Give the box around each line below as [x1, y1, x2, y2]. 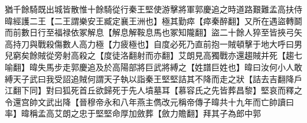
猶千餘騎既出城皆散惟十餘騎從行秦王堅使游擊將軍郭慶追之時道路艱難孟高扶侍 [5, 3, 302, 15]
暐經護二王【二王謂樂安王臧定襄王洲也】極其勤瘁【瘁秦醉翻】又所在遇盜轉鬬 [5, 14, 302, 27]
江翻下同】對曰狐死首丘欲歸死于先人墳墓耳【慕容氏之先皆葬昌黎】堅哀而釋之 [5, 84, 302, 96]
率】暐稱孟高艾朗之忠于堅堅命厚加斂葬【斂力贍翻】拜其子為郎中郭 [5, 107, 261, 119]
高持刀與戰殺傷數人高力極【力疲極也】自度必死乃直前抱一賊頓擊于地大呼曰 [5, 37, 294, 50]
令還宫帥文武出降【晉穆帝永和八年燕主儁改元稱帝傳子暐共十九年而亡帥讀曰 [5, 95, 294, 108]
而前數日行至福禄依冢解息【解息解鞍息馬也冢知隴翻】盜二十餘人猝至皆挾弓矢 [5, 26, 302, 38]
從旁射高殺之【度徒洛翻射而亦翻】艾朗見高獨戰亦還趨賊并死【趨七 [45, 49, 302, 61]
